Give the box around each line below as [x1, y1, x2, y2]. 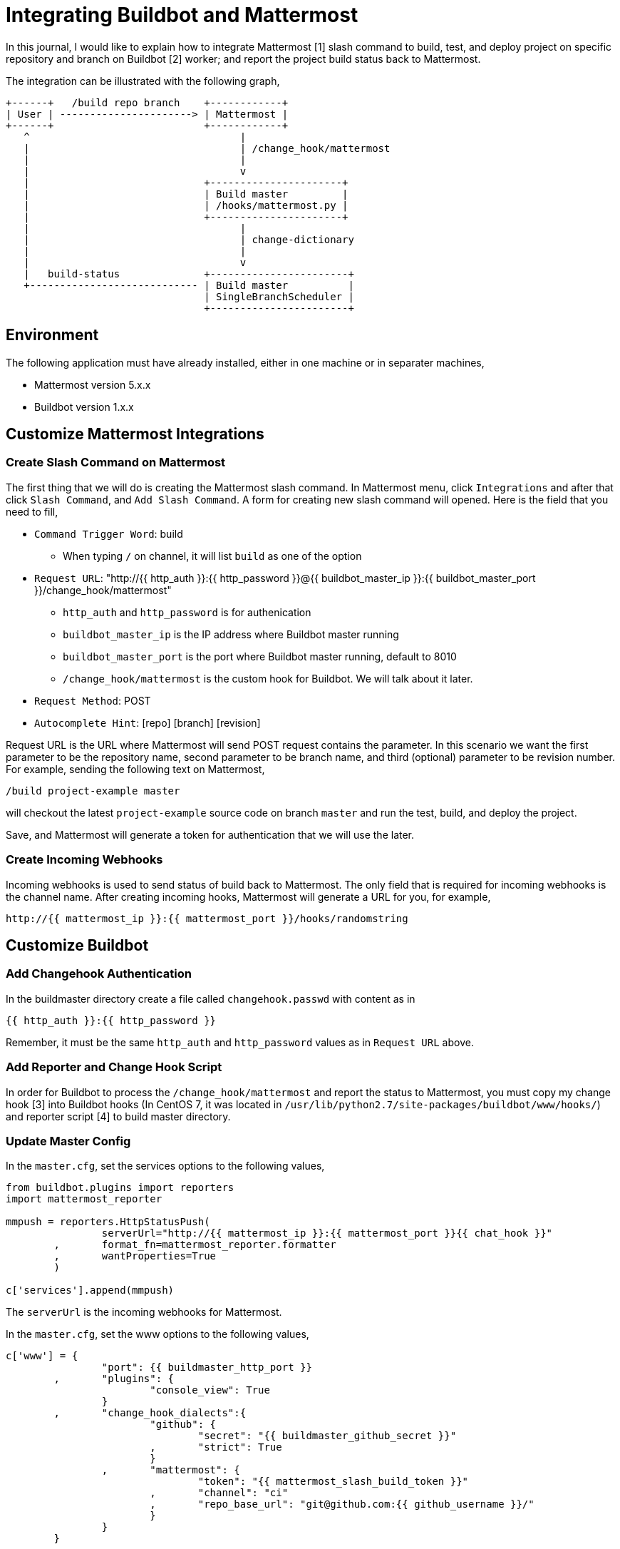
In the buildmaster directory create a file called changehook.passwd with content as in [6, 992, 415, 1005]
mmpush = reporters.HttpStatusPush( [6, 1216, 210, 1228]
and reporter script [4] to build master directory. [6, 1110, 231, 1123]
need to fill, [6, 505, 58, 518]
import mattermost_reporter [6, 1193, 162, 1205]
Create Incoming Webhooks [6, 852, 163, 867]
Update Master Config [6, 1133, 131, 1148]
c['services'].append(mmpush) [6, 1284, 175, 1297]
